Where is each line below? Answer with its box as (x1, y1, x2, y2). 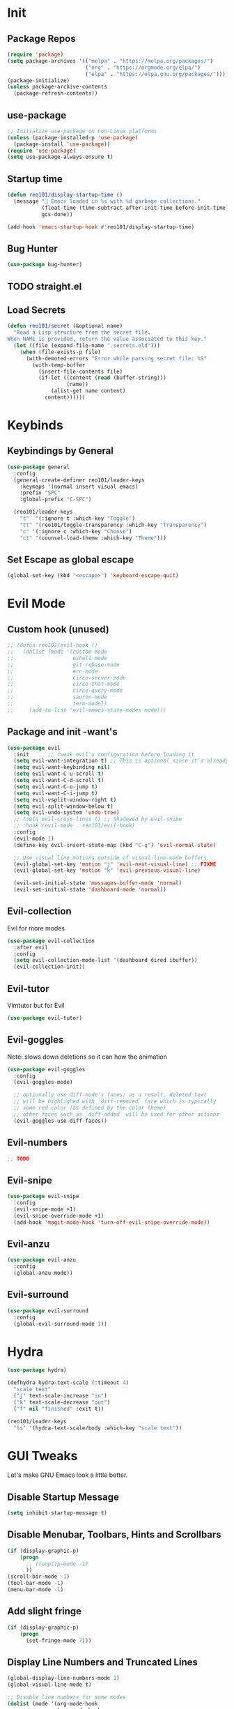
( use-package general (7, 463, 70, 470)
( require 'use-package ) (7, 147, 77, 154)
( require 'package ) (7, 51, 64, 58)
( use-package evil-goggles (7, 1066, 86, 1073)
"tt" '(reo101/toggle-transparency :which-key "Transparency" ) (19, 521, 208, 528)
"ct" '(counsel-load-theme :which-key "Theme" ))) (19, 535, 167, 542)
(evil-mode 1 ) (13, 835, 54, 842)
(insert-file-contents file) (38, 368, 123, 375)
